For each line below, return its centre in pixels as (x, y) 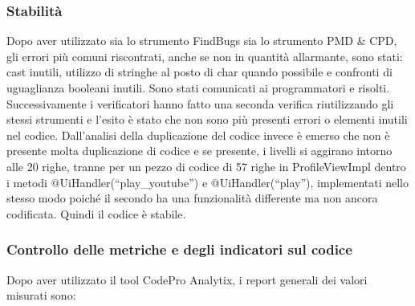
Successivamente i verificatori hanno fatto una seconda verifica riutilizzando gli (200, 103)
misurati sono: (41, 295)
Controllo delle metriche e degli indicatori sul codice (179, 249)
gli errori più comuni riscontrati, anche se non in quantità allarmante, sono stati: (205, 56)
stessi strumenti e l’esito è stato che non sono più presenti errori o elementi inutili (207, 119)
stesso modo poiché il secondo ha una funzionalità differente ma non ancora (192, 198)
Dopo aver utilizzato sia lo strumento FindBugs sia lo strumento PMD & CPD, (202, 41)
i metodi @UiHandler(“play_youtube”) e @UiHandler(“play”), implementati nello (208, 182)
